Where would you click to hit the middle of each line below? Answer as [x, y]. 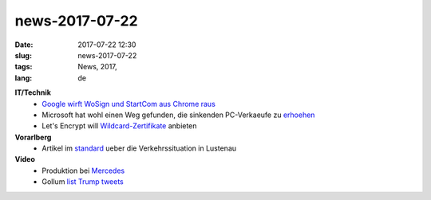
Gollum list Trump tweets [83, 182]
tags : [24, 67]
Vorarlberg [33, 137]
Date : [24, 45]
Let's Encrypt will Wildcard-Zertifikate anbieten [119, 126]
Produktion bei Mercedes [83, 171]
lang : [24, 78]
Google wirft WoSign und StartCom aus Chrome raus [129, 104]
